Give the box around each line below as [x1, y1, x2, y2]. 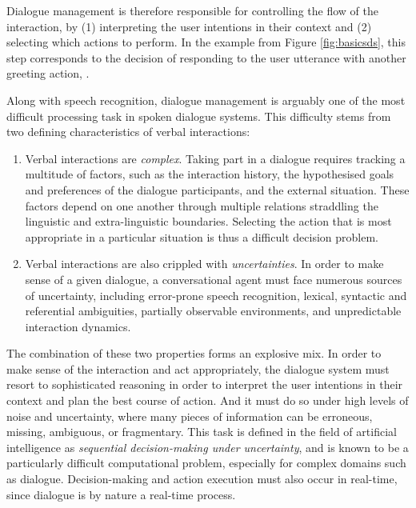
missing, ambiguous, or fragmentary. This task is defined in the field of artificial [6, 423, 397, 440]
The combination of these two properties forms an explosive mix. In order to [6, 345, 382, 362]
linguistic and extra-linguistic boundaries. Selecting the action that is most [25, 213, 392, 230]
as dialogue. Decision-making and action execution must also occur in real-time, [6, 470, 398, 487]
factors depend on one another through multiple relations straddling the [25, 197, 378, 214]
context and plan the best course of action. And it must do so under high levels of [6, 392, 409, 409]
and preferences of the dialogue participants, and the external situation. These [25, 181, 410, 198]
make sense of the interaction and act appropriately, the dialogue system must [6, 360, 390, 377]
